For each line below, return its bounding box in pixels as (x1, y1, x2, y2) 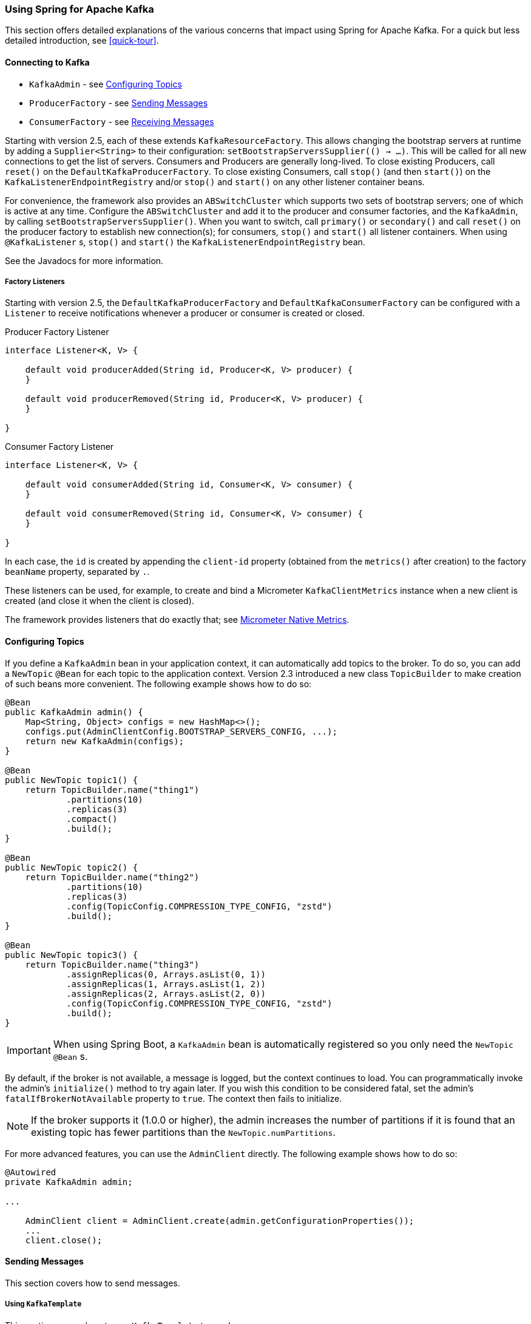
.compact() (66, 813, 118, 824)
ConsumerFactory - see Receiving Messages (29, 116, 214, 127)
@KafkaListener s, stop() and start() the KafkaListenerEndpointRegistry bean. (5, 236, 365, 247)
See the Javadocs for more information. (5, 255, 164, 266)
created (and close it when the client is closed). (5, 596, 194, 606)
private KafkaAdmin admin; (5, 1176, 133, 1187)
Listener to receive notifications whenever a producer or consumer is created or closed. (5, 308, 365, 319)
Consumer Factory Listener (5, 441, 114, 452)
